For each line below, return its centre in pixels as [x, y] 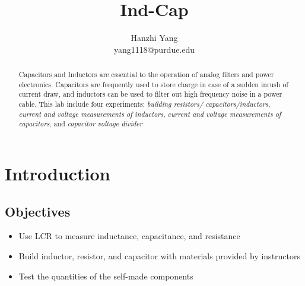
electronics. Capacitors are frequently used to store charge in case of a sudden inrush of [153, 84]
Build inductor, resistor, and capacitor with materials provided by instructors [160, 256]
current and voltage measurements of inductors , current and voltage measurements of [150, 114]
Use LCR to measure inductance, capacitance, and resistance [129, 236]
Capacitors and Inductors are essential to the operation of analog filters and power [146, 74]
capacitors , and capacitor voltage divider [80, 124]
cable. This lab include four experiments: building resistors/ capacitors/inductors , [144, 104]
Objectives [38, 211]
